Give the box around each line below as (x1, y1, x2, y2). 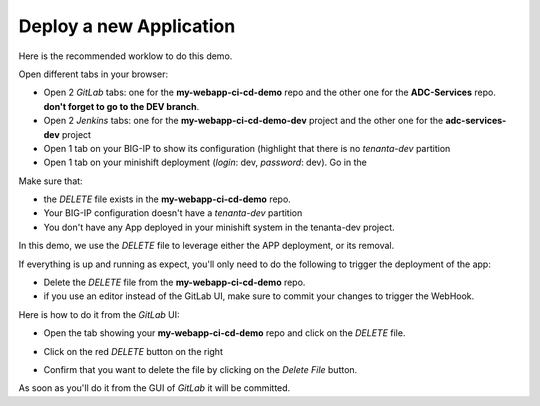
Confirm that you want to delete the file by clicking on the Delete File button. (43, 363, 358, 375)
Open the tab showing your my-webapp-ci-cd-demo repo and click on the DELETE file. (43, 327, 406, 339)
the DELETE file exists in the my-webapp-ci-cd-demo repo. (43, 193, 292, 205)
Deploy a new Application (18, 15, 236, 37)
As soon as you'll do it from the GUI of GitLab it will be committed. (18, 382, 291, 394)
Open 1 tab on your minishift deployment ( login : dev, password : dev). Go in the (43, 156, 367, 169)
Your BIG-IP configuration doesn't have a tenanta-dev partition (43, 207, 303, 219)
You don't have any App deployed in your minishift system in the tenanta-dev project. (43, 221, 395, 233)
